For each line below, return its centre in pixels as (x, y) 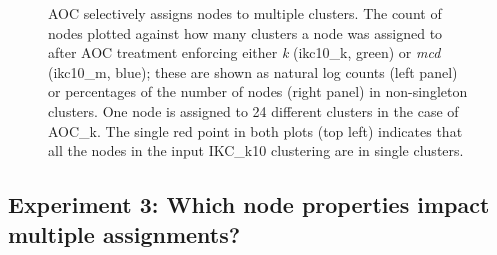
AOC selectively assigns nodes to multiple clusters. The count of (245, 13)
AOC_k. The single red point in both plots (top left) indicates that (255, 130)
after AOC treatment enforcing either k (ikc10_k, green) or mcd (244, 52)
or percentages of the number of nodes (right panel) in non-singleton (258, 91)
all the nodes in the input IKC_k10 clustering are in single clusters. (256, 150)
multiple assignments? (124, 233)
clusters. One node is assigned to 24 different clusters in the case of (253, 110)
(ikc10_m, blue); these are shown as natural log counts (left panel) (253, 71)
